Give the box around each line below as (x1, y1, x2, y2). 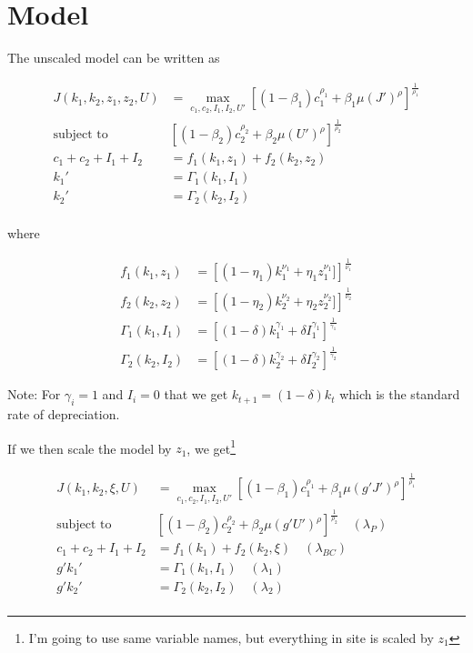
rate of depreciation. (7, 405, 120, 424)
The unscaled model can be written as (7, 48, 220, 67)
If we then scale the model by (7, 438, 172, 457)
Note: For (7, 385, 61, 404)
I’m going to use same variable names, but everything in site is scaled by (28, 628, 434, 647)
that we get (164, 385, 228, 404)
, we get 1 (186, 436, 236, 457)
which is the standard (339, 385, 460, 404)
